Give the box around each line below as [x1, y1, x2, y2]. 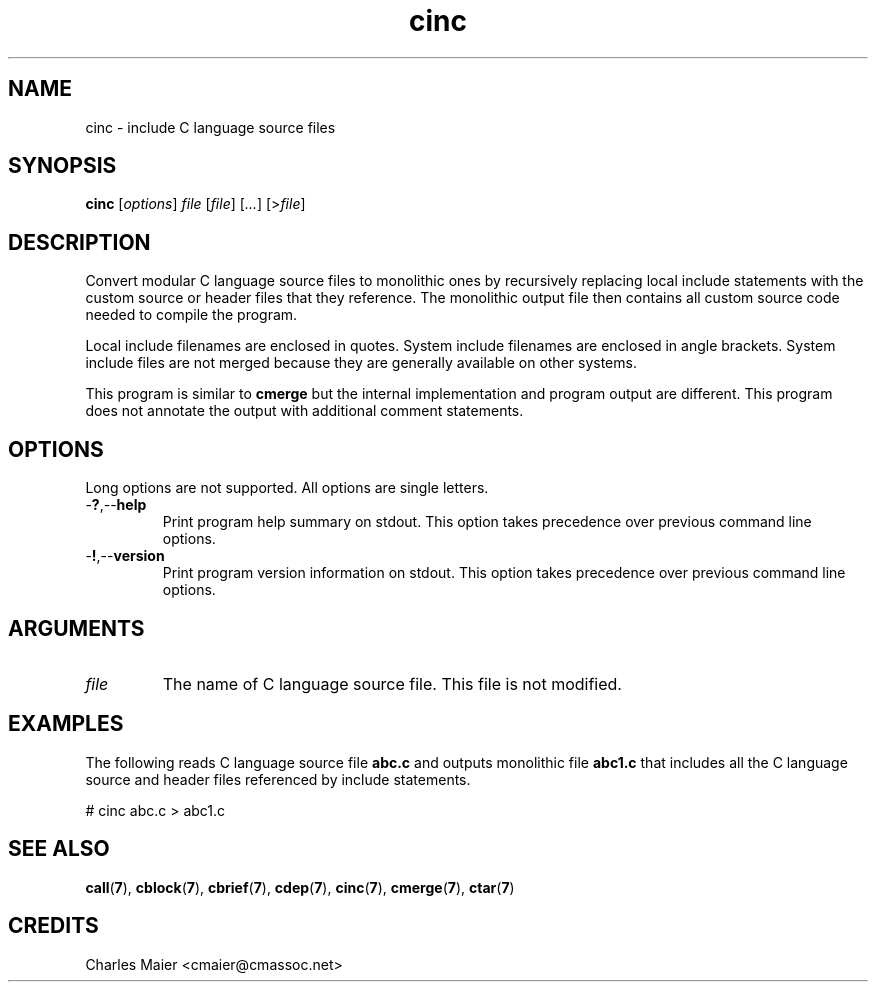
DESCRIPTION [8, 229, 151, 255]
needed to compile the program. [85, 306, 298, 324]
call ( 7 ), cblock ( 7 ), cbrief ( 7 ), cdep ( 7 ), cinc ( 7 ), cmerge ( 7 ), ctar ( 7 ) [85, 878, 515, 896]
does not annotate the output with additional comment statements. [85, 402, 524, 420]
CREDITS [8, 913, 99, 939]
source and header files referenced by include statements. [85, 770, 471, 788]
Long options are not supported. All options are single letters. [85, 479, 489, 497]
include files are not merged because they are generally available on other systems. [85, 354, 637, 372]
